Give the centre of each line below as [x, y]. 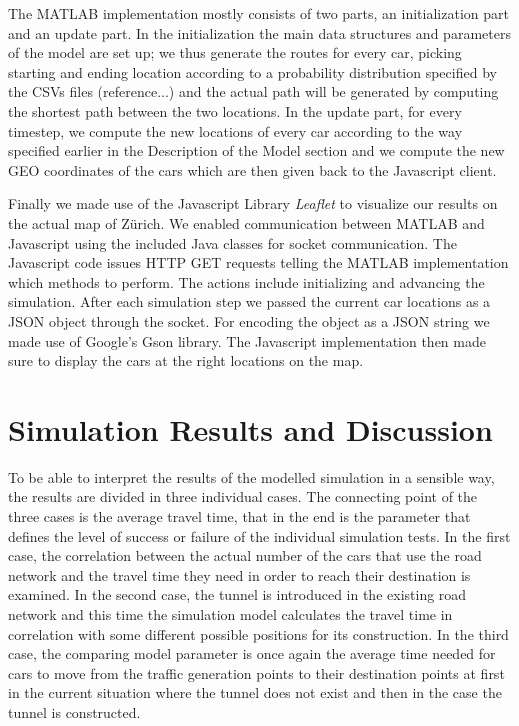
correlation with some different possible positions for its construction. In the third [258, 633]
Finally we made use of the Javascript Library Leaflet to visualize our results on [253, 203]
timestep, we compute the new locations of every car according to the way [235, 130]
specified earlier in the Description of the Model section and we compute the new [256, 150]
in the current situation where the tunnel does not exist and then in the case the [255, 692]
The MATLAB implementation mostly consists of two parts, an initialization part [258, 13]
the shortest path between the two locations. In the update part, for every [235, 110]
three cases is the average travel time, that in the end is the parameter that [239, 516]
